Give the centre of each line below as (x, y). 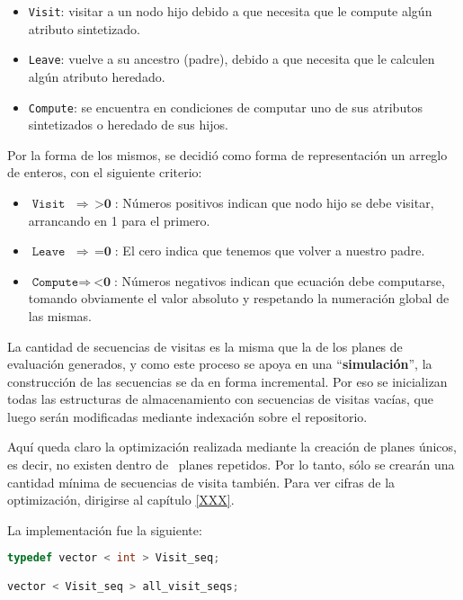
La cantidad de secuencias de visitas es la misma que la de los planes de (205, 346)
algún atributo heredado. (97, 76)
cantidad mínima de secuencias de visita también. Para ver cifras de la (201, 482)
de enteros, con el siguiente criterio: (105, 172)
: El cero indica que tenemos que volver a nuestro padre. (270, 251)
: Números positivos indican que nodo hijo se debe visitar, (274, 202)
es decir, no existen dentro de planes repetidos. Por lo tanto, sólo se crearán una (231, 465)
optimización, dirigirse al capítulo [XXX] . (121, 500)
